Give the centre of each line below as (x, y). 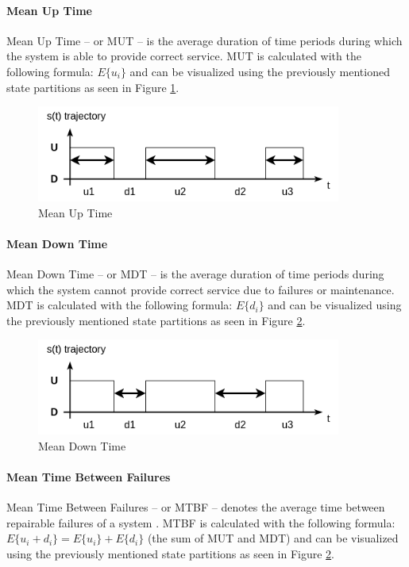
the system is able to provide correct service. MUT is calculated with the (184, 56)
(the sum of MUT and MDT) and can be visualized (273, 538)
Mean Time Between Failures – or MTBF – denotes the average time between (196, 507)
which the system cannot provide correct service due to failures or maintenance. (201, 289)
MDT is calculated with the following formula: (120, 305)
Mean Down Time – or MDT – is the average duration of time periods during (195, 274)
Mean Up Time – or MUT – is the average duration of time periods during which (204, 40)
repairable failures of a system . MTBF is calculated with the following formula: (201, 522)
